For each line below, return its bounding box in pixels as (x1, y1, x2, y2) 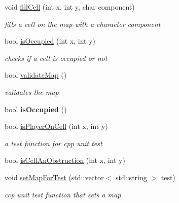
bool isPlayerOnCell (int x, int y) (5, 121, 108, 131)
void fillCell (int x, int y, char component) (5, 2, 135, 12)
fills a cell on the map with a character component (5, 18, 161, 29)
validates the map (5, 86, 59, 97)
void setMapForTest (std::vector (5, 172, 104, 182)
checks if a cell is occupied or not (5, 52, 108, 63)
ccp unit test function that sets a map (5, 189, 121, 199)
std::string (116, 172, 147, 182)
